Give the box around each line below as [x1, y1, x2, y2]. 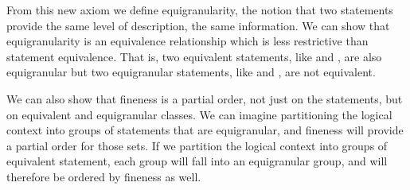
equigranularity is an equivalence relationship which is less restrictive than [6, 33, 369, 49]
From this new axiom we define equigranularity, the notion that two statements [6, 2, 393, 17]
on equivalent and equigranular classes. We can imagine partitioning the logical [6, 106, 392, 122]
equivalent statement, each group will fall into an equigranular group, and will [6, 153, 388, 169]
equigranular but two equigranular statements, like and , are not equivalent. [6, 64, 376, 80]
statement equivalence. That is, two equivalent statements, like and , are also [6, 48, 382, 64]
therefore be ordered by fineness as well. [6, 168, 201, 184]
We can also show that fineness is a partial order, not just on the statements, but [6, 90, 403, 107]
